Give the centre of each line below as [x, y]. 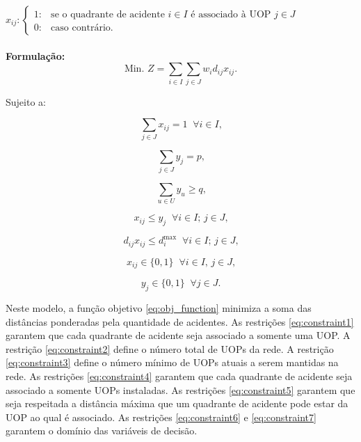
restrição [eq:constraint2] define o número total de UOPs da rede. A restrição [170, 348]
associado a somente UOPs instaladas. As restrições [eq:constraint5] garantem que [180, 389]
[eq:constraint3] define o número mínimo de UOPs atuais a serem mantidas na [172, 362]
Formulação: [35, 55]
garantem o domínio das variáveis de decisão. [102, 431]
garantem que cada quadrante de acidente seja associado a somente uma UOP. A [178, 335]
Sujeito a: [26, 101]
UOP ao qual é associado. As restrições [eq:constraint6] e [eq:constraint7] [161, 417]
